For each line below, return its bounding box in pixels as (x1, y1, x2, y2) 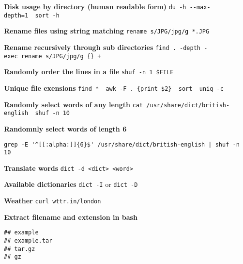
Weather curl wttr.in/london (4, 196, 101, 206)
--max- (189, 4, 211, 11)
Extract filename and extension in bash (4, 212, 137, 222)
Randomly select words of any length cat (4, 99, 143, 109)
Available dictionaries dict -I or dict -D (4, 179, 138, 189)
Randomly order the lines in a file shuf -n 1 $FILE (4, 66, 174, 77)
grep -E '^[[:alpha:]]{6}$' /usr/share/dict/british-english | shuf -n (4, 141, 240, 148)
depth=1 (4, 12, 29, 19)
